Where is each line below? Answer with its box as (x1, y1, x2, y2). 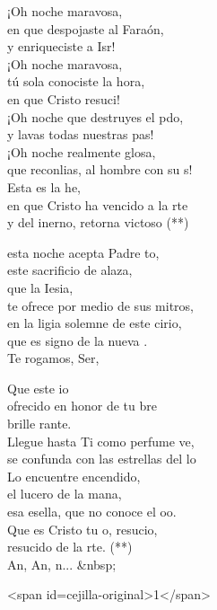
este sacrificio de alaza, (7, 261, 133, 279)
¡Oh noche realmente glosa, (7, 142, 156, 161)
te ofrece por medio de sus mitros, (7, 296, 194, 314)
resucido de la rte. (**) (7, 537, 133, 556)
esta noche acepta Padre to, (7, 243, 160, 261)
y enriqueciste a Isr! (7, 37, 116, 56)
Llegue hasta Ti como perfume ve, (7, 431, 195, 450)
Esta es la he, (7, 177, 81, 196)
